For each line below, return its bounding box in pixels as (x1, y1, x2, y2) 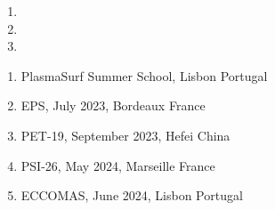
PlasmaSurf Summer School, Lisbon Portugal (20, 66, 268, 85)
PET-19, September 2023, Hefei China (20, 125, 231, 144)
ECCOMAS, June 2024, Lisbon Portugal (20, 186, 243, 205)
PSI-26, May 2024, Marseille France (20, 156, 215, 174)
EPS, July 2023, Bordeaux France (20, 96, 206, 115)
